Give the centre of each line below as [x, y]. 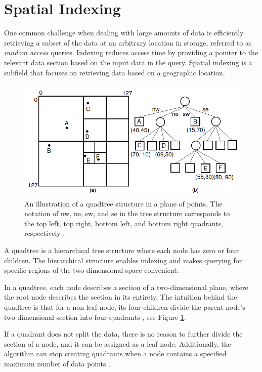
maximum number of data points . [57, 364]
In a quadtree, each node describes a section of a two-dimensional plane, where [126, 287]
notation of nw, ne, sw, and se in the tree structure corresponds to [127, 213]
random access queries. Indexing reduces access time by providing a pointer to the [131, 52]
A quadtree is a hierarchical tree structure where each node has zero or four [122, 250]
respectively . [45, 233]
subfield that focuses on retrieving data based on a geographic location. [115, 72]
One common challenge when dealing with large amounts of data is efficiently [124, 33]
